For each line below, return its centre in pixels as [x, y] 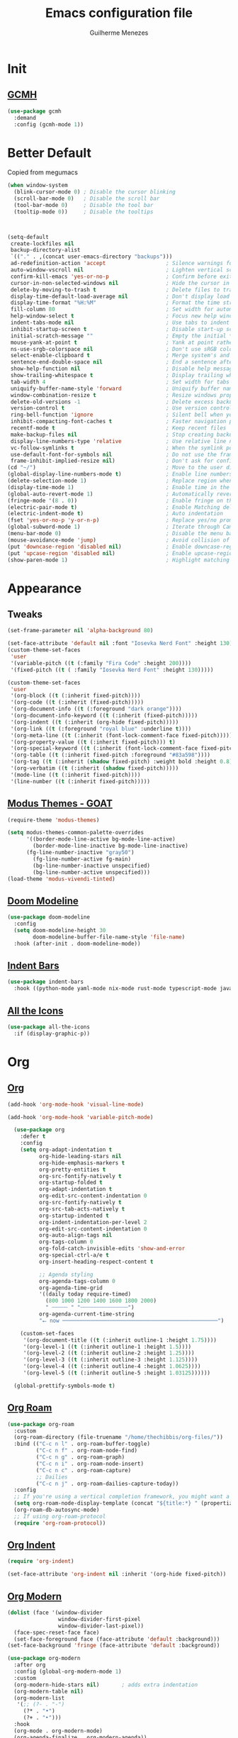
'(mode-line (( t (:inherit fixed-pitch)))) [75, 775]
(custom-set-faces [47, 1333]
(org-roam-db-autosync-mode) [57, 1510]
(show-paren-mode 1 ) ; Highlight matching [119, 560]
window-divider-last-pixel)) [101, 1626]
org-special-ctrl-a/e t [74, 1255]
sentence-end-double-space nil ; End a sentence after [123, 362]
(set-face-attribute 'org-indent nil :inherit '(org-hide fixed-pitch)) [117, 1574]
